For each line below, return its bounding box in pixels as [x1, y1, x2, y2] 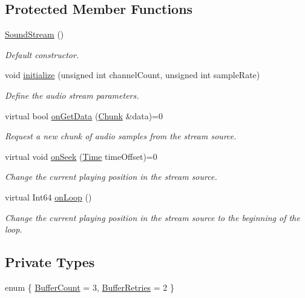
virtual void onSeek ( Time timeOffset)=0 [5, 150, 157, 162]
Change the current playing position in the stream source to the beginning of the [5, 211, 300, 223]
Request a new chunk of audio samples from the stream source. [5, 130, 237, 142]
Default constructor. [5, 48, 79, 61]
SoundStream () [5, 28, 64, 41]
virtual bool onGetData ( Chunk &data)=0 [5, 109, 163, 122]
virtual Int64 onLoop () [5, 190, 92, 203]
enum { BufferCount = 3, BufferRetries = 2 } [5, 280, 174, 293]
